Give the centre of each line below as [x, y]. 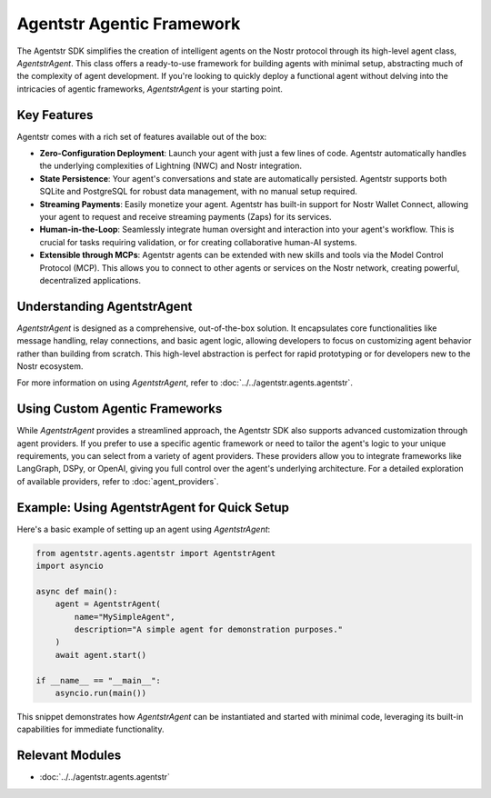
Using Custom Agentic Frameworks [120, 409]
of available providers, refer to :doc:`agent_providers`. [118, 481]
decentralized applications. [90, 280]
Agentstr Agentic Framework [129, 24]
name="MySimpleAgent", [125, 617]
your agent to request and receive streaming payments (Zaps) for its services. [185, 216]
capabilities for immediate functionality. [90, 729]
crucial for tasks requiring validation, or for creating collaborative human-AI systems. [198, 242]
